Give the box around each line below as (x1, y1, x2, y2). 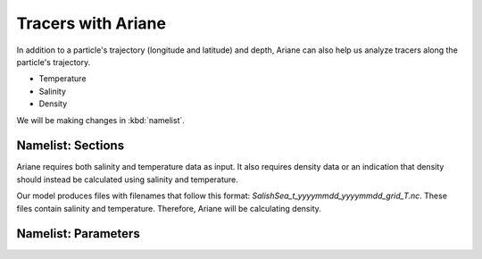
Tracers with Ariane (16, 13, 167, 33)
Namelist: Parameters (16, 226, 140, 241)
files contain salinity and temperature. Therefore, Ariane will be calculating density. (16, 203, 321, 213)
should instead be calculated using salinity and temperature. (16, 174, 238, 185)
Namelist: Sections (16, 138, 125, 154)
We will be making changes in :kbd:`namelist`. (16, 114, 185, 125)
